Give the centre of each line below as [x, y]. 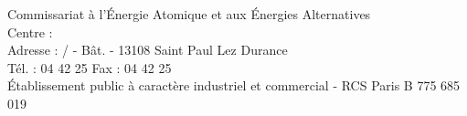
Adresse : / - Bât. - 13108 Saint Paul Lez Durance [148, 50]
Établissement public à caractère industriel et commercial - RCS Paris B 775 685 [234, 85]
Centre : [30, 32]
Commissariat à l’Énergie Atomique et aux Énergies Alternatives [189, 14]
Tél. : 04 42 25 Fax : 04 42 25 [90, 67]
